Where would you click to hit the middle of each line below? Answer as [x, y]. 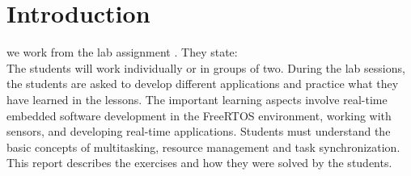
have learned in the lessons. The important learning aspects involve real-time [197, 99]
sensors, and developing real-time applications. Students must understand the [199, 131]
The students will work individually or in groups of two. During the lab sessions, [206, 67]
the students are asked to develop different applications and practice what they [203, 84]
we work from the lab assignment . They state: [122, 52]
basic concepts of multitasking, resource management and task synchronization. [203, 147]
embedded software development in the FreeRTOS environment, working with [199, 115]
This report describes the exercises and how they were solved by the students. [199, 163]
